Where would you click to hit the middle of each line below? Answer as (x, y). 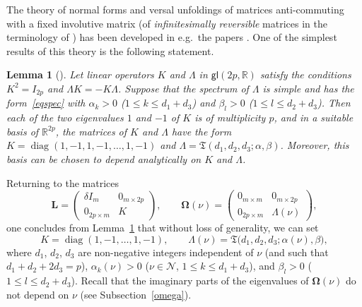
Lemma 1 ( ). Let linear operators (80, 74)
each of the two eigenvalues (65, 118)
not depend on (38, 294)
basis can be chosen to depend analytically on (104, 159)
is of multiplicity (230, 118)
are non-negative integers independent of (166, 252)
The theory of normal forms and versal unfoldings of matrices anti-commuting (175, 9)
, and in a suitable (314, 118)
